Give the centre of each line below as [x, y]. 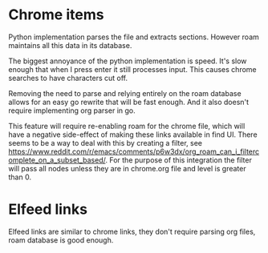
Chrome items [56, 15]
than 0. [20, 177]
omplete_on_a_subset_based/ [57, 160]
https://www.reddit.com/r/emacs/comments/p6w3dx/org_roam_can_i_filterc [134, 151]
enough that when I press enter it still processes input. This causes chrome [132, 69]
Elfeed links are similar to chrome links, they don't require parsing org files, [132, 231]
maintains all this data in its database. [70, 45]
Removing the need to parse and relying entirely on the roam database [125, 93]
